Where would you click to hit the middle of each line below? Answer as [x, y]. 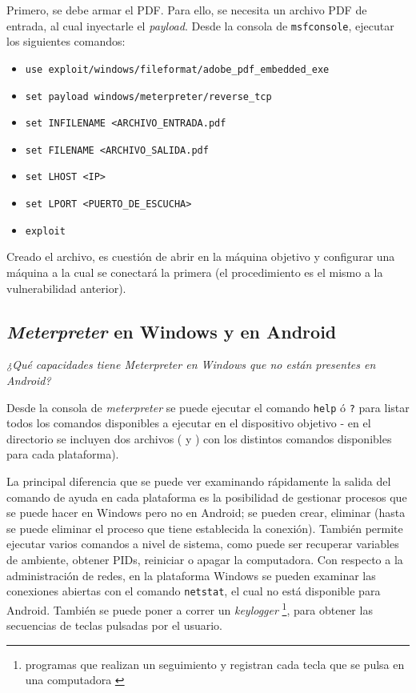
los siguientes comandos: [66, 41]
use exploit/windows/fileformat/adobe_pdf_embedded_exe [177, 69]
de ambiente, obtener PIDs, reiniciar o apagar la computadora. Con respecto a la [205, 560]
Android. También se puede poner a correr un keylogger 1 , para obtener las [190, 608]
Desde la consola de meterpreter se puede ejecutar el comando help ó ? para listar [208, 407]
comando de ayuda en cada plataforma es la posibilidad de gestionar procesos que [207, 497]
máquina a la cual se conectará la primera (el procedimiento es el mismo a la [195, 272]
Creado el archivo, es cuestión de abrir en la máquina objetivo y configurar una [201, 256]
